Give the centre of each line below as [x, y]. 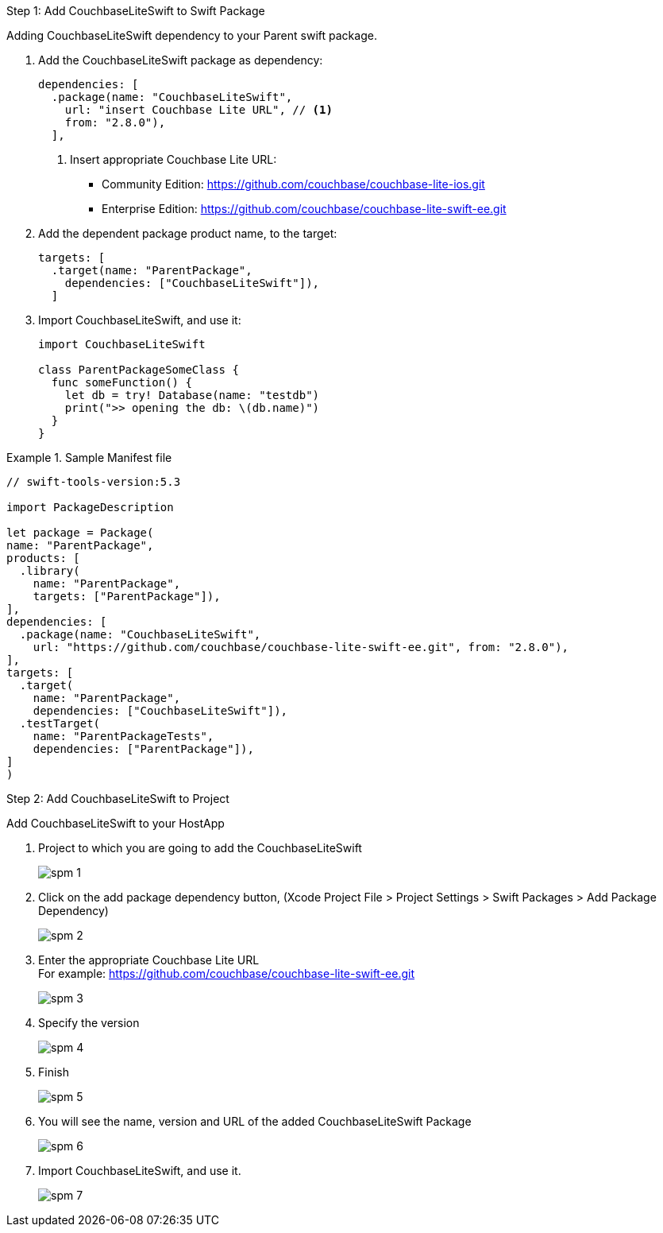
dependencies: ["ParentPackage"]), [143, 749]
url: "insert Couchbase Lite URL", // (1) [199, 110]
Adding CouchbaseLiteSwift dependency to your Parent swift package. [192, 35]
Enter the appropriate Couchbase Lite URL [149, 960]
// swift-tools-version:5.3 [94, 482]
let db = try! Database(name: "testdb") [192, 395]
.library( [50, 571]
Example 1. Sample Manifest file [89, 458]
